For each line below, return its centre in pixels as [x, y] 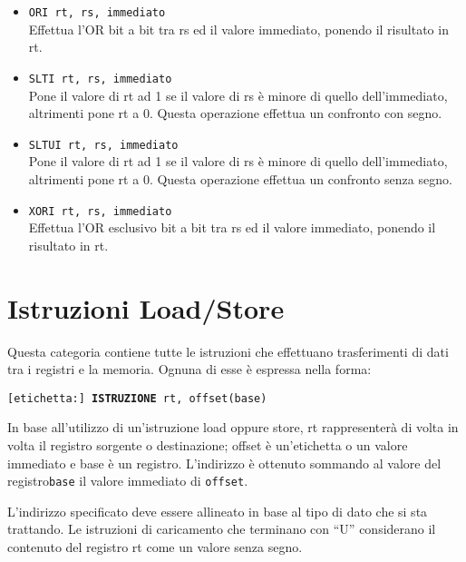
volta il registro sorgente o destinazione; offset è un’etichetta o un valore [208, 444]
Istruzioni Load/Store [146, 307]
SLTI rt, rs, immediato [100, 79]
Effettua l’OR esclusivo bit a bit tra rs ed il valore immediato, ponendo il [232, 227]
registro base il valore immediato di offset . [128, 481]
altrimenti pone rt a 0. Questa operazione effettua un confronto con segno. [235, 113]
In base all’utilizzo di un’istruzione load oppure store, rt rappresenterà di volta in [233, 427]
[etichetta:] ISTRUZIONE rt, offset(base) [137, 398]
